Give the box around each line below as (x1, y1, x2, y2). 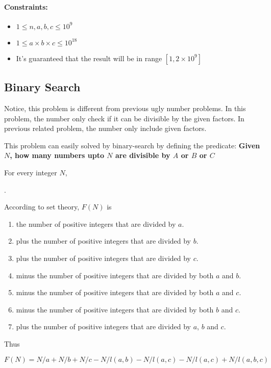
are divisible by (115, 150, 170, 161)
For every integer (4, 167, 57, 177)
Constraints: (4, 1, 48, 12)
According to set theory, (4, 201, 80, 212)
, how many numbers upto (10, 150, 104, 161)
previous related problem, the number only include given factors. (4, 123, 207, 134)
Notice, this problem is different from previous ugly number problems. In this (4, 103, 246, 113)
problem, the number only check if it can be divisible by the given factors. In (4, 113, 244, 123)
